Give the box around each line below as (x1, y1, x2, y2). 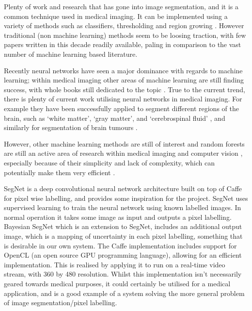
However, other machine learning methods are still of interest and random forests (4, 138, 245, 148)
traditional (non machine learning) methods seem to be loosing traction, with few (4, 30, 246, 40)
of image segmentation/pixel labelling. (4, 297, 117, 308)
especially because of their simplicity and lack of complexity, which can (4, 157, 215, 167)
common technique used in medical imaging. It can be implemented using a (4, 11, 228, 21)
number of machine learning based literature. (4, 49, 138, 59)
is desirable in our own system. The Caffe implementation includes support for (4, 240, 237, 250)
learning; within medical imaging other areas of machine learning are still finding (4, 75, 244, 85)
